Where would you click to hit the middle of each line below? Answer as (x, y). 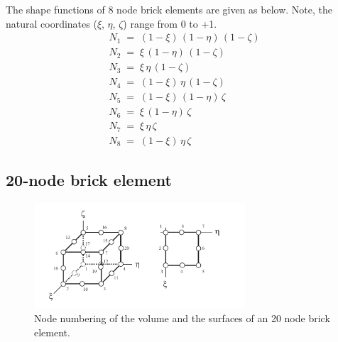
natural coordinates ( (51, 23)
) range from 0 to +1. (170, 23)
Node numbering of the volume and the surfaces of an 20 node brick (182, 318)
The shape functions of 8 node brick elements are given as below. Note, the (169, 9)
